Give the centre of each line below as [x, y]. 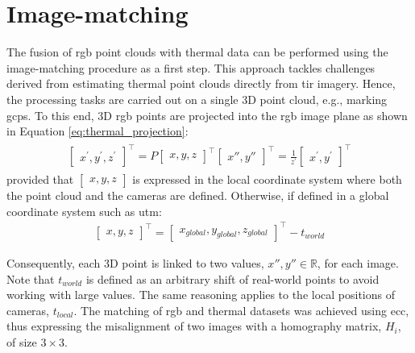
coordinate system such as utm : [84, 211]
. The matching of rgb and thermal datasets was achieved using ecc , [241, 310]
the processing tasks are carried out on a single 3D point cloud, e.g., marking [197, 99]
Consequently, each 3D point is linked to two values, [135, 262]
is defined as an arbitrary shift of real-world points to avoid [232, 278]
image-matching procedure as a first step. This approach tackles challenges [191, 67]
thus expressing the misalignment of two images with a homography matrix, [194, 326]
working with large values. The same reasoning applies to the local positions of [201, 295]
